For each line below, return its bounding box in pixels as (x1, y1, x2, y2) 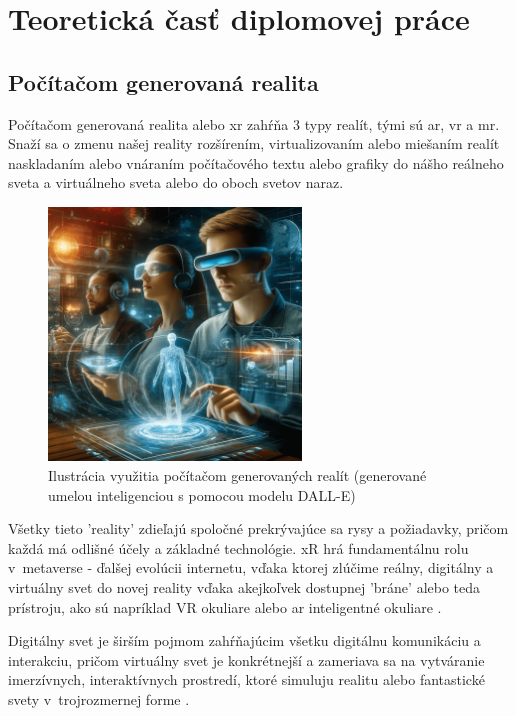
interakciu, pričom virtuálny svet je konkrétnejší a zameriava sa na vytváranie (8, 649, 485, 670)
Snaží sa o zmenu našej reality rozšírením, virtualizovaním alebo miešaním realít (8, 133, 500, 154)
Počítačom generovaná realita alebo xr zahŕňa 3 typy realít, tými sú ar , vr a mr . (8, 113, 500, 134)
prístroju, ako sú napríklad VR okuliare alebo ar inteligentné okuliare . (8, 596, 442, 617)
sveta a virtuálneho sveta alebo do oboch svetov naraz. (8, 172, 344, 193)
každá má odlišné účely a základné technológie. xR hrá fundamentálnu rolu (8, 537, 469, 558)
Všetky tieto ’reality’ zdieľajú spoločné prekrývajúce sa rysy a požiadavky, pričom (8, 518, 509, 539)
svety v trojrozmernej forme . (8, 688, 190, 709)
